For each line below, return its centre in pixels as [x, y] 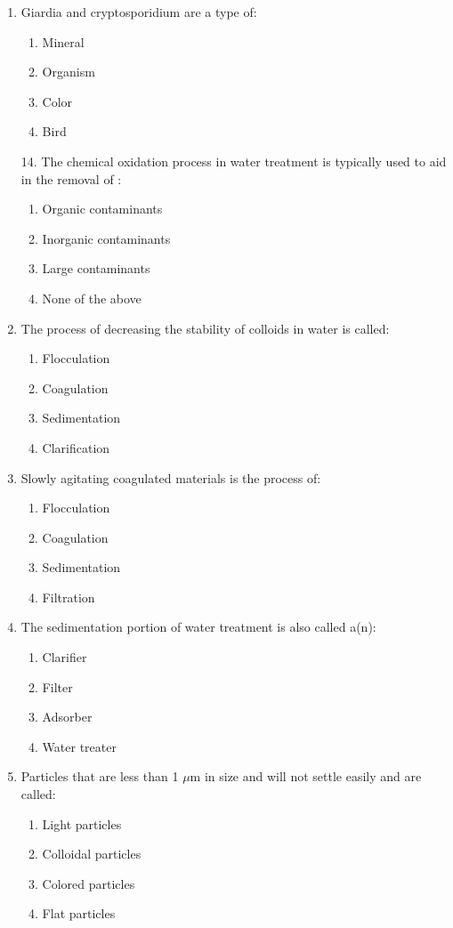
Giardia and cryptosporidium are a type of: [139, 12]
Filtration [69, 597]
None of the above [92, 298]
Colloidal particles [92, 854]
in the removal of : [71, 178]
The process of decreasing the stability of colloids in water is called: [205, 328]
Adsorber [67, 717]
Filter [57, 686]
